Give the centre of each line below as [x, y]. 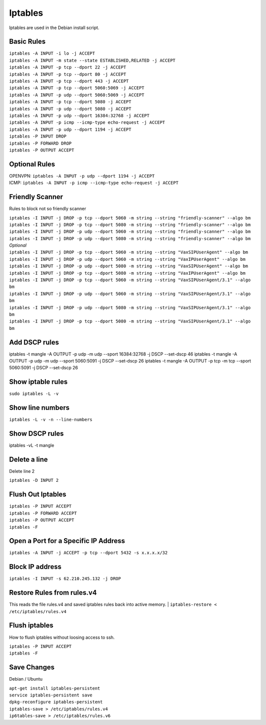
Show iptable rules [38, 382]
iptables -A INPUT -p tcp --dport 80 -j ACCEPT [68, 74]
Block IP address [35, 567]
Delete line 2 [22, 471]
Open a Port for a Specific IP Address [67, 541]
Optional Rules [32, 164]
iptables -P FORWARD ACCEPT [43, 513]
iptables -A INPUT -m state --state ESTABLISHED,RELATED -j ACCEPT [92, 60]
